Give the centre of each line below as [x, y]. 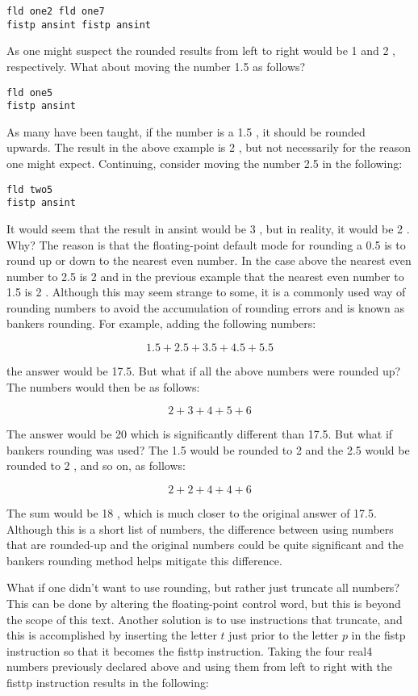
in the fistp [378, 635]
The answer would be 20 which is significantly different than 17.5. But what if [200, 434]
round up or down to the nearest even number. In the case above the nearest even [209, 260]
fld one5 [30, 92]
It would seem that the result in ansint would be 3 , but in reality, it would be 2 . [208, 228]
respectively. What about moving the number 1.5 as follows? [156, 66]
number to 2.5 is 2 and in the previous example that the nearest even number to [205, 276]
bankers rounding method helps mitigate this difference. [144, 560]
